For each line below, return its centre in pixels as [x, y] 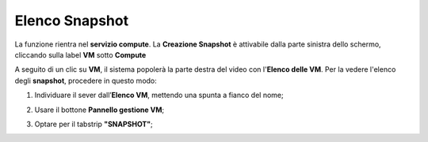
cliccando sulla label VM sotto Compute [80, 54]
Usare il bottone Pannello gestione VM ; [99, 110]
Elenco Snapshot [72, 21]
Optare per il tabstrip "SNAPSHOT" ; [94, 124]
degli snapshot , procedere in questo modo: [86, 80]
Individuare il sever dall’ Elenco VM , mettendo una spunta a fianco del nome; [159, 95]
